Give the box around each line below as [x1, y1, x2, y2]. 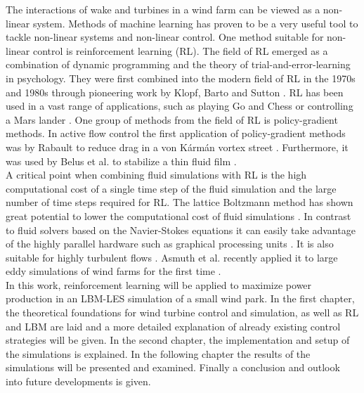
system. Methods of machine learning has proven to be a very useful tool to [32, 15, 358, 30]
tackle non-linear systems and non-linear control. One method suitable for [6, 30, 324, 44]
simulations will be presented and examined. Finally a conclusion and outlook [6, 360, 340, 375]
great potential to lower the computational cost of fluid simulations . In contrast [6, 208, 351, 223]
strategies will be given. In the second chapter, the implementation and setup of [6, 333, 350, 347]
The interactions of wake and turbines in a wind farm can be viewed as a [6, 2, 320, 16]
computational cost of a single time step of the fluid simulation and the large [6, 181, 337, 195]
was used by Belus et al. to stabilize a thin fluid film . [6, 153, 237, 168]
